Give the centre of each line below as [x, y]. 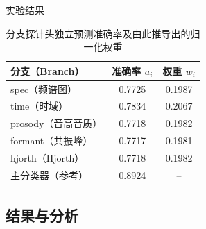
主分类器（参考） [49, 175]
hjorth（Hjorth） [48, 158]
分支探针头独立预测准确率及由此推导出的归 [103, 33]
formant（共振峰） [52, 141]
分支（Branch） [48, 70]
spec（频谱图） [44, 88]
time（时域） [40, 106]
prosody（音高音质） [57, 123]
